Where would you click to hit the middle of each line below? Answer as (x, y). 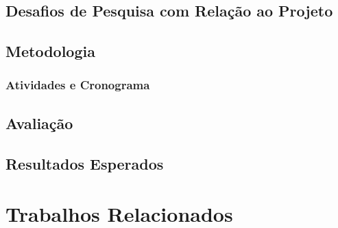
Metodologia (50, 51)
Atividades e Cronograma (78, 85)
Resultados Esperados (85, 163)
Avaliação (39, 123)
